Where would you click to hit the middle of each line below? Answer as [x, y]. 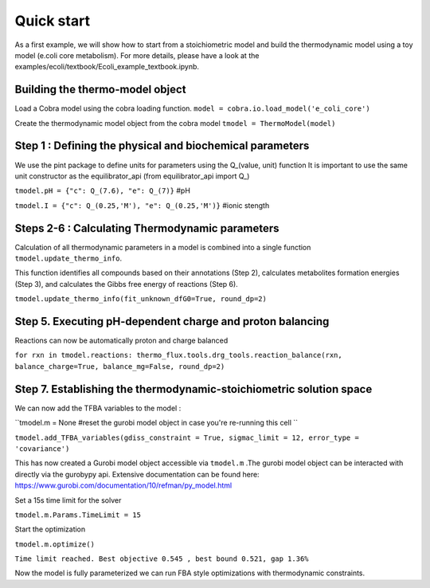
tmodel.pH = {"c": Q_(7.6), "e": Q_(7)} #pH [103, 190]
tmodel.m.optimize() [55, 544]
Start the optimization [50, 529]
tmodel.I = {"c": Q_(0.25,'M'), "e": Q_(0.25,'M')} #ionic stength [142, 205]
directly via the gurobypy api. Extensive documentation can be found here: [137, 474]
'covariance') [42, 449]
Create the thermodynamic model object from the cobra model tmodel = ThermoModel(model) [175, 123]
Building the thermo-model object [100, 90]
